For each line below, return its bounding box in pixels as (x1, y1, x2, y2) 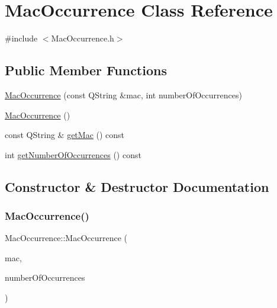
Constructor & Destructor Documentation (5, 177, 269, 195)
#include (5, 32, 38, 44)
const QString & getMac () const (5, 129, 125, 141)
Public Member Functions (5, 61, 167, 79)
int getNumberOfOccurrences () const (5, 148, 141, 161)
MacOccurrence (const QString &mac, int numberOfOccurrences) (5, 88, 242, 101)
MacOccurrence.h (51, 32, 114, 44)
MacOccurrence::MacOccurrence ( (5, 232, 128, 244)
